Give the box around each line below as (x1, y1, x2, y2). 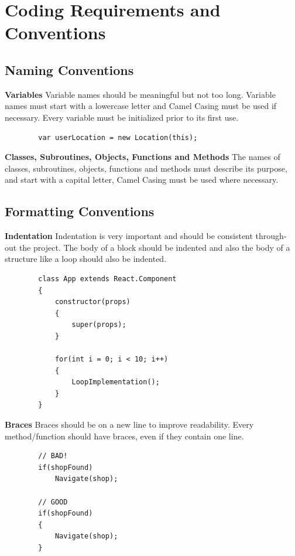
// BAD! (38, 452, 68, 461)
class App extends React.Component (38, 274, 177, 283)
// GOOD (38, 497, 68, 506)
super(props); (71, 320, 126, 329)
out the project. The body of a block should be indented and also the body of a (5, 241, 290, 253)
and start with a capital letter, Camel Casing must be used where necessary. (5, 173, 279, 186)
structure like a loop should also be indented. (5, 253, 167, 265)
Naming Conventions (5, 60, 134, 79)
